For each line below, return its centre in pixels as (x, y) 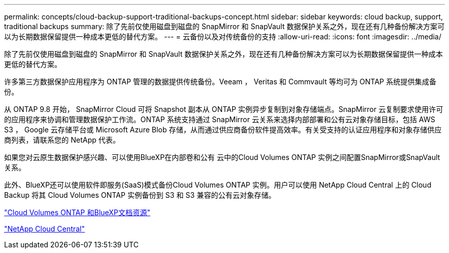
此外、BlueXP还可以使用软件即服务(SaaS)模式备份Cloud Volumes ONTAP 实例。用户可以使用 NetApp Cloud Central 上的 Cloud (218, 185)
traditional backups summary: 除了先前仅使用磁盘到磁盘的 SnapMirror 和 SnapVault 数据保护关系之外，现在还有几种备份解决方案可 (224, 26)
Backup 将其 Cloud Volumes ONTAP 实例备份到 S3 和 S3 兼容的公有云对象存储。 (140, 195)
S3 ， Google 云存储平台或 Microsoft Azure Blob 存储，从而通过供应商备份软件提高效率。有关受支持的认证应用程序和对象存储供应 (223, 130)
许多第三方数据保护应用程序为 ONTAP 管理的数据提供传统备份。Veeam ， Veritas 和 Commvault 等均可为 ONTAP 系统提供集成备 (220, 82)
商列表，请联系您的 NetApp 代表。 (62, 140)
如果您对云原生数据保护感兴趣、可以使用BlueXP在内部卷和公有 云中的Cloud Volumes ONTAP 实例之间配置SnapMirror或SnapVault (222, 157)
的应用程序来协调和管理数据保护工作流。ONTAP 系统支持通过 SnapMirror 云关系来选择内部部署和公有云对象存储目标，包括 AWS (220, 119)
